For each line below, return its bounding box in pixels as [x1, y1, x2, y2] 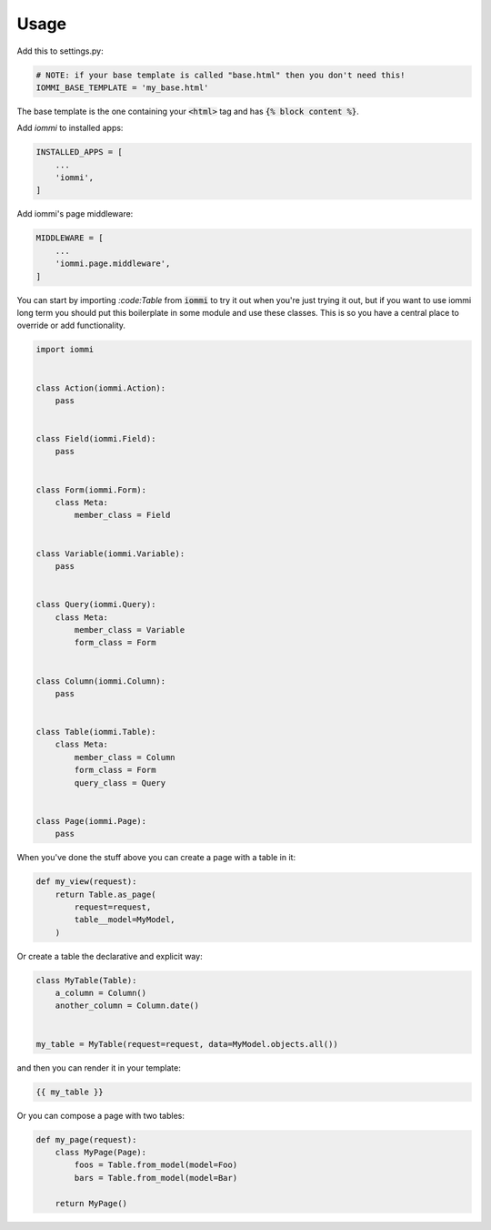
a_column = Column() [55, 988, 147, 999]
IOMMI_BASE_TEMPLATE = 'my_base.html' [35, 82, 209, 93]
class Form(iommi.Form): [35, 484, 147, 495]
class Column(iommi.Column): [35, 676, 166, 686]
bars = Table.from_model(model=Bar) [74, 1173, 238, 1183]
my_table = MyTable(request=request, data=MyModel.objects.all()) [35, 1039, 338, 1049]
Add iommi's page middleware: [16, 208, 134, 219]
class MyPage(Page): [55, 1147, 147, 1157]
